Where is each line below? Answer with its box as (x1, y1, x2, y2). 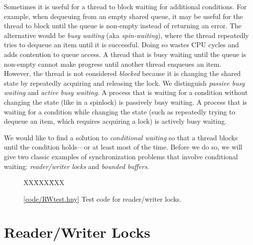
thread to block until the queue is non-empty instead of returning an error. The (4, 20, 242, 31)
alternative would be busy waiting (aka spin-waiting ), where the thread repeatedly (4, 30, 249, 40)
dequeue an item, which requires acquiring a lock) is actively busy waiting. (4, 116, 227, 126)
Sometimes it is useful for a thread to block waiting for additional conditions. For (4, 1, 247, 11)
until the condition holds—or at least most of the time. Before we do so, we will (4, 142, 242, 152)
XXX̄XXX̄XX (23, 177, 64, 188)
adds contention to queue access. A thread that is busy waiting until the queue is (4, 49, 246, 59)
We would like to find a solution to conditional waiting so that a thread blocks (4, 132, 238, 142)
